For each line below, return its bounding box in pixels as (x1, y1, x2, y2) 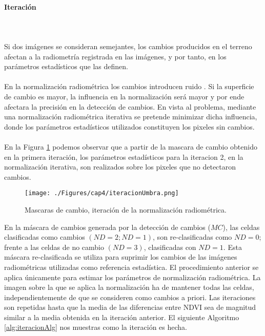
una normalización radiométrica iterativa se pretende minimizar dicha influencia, (4, 111, 257, 122)
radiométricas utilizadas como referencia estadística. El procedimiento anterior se (4, 261, 259, 272)
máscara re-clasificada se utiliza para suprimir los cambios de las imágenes (4, 251, 237, 262)
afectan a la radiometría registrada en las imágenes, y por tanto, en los (4, 51, 227, 61)
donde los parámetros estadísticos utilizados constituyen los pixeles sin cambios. (4, 121, 255, 132)
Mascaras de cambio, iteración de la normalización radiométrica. (25, 204, 227, 215)
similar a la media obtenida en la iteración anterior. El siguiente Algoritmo (4, 311, 239, 322)
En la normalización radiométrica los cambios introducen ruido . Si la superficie (4, 81, 254, 92)
